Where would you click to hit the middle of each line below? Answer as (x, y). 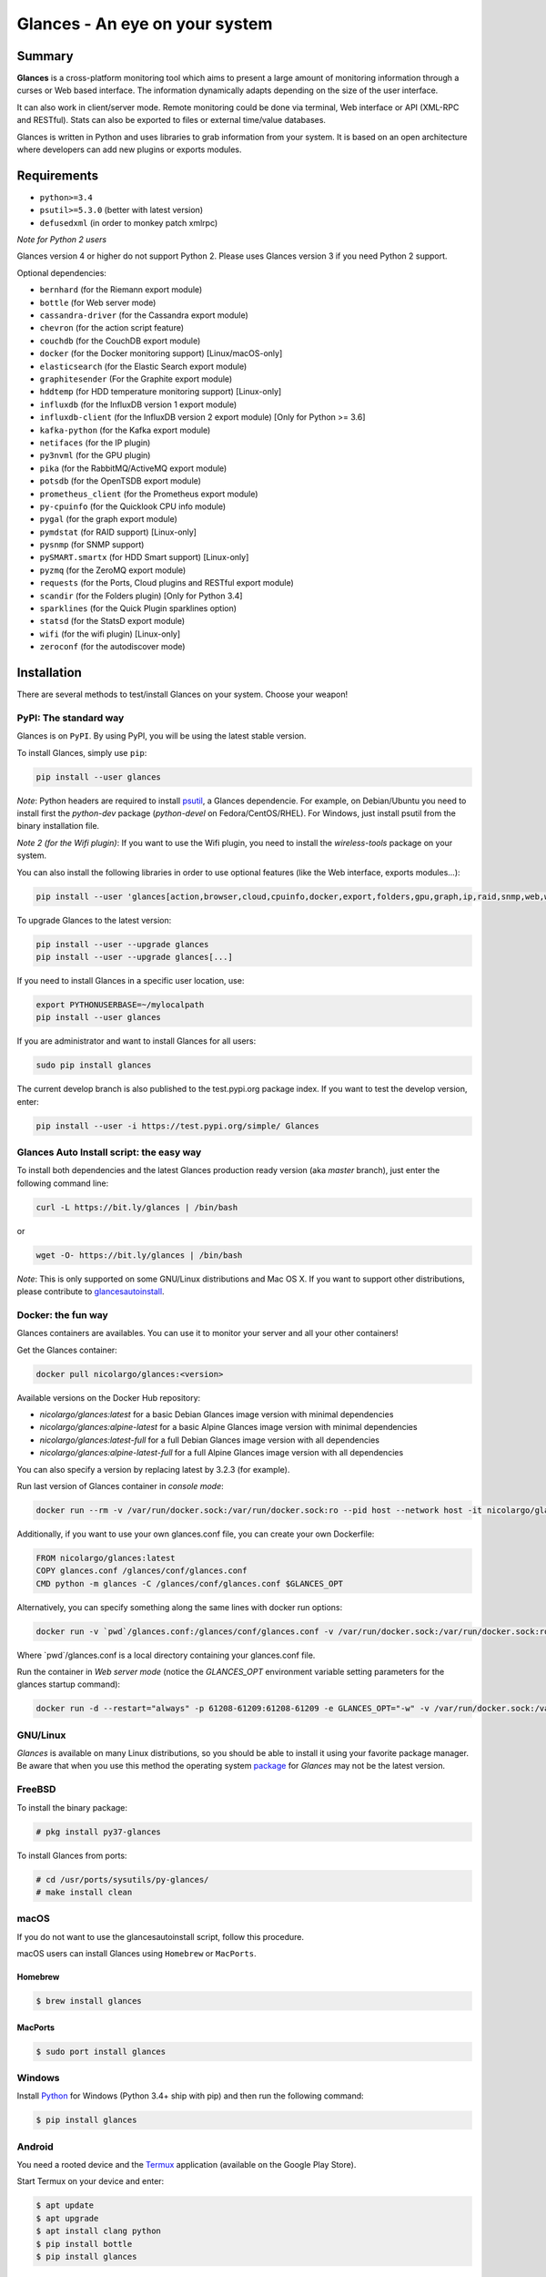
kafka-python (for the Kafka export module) (125, 430)
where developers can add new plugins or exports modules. (129, 149)
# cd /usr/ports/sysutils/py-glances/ (122, 1879)
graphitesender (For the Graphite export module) (136, 379)
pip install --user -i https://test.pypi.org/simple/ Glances (177, 1126)
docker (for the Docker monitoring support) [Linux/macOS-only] (161, 353)
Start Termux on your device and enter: (91, 2181)
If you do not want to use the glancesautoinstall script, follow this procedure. (161, 1936)
